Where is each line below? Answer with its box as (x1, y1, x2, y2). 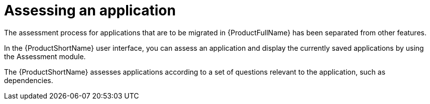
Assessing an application (4, 2, 176, 19)
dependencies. (4, 76, 53, 85)
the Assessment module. (4, 52, 86, 61)
